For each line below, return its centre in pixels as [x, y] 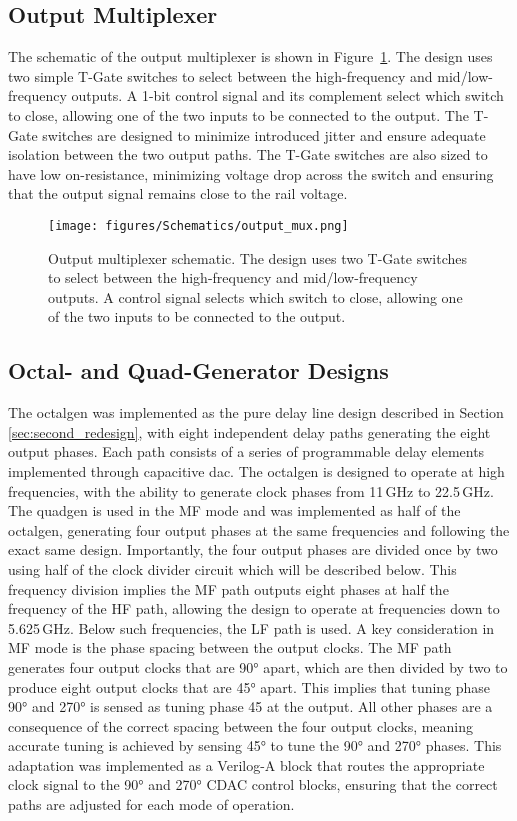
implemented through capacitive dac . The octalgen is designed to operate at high [256, 470]
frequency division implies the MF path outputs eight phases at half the [228, 588]
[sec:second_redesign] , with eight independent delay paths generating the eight [249, 431]
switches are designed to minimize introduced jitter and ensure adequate [264, 134]
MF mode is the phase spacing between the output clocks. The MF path [230, 647]
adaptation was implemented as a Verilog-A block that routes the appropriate [246, 764]
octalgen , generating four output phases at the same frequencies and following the [259, 529]
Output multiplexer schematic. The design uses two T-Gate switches [257, 257]
